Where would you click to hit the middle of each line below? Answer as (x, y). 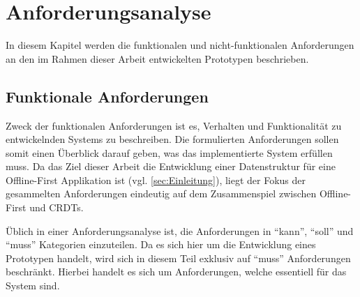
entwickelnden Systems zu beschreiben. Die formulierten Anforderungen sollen (172, 139)
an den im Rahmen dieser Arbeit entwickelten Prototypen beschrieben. (157, 58)
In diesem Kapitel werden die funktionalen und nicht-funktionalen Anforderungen (180, 45)
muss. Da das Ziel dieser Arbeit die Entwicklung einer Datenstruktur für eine (171, 166)
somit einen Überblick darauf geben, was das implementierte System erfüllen (169, 152)
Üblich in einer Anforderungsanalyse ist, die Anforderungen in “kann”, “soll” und (180, 230)
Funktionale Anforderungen (107, 96)
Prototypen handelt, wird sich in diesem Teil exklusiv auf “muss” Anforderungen (178, 258)
